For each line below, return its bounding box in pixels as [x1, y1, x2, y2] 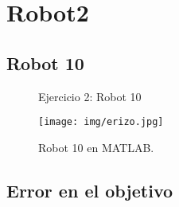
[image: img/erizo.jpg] [38, 116, 164, 128]
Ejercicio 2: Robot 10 [38, 88, 142, 104]
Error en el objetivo [6, 178, 173, 202]
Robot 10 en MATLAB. [38, 139, 154, 155]
